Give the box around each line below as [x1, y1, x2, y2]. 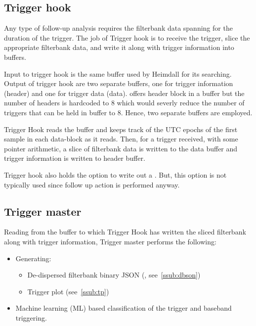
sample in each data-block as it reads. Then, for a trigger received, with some [4, 134, 238, 144]
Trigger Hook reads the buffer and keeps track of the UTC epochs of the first [4, 124, 238, 134]
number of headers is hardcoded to [4, 97, 109, 108]
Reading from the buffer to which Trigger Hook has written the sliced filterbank [4, 227, 246, 237]
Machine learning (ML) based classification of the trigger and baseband [15, 303, 232, 313]
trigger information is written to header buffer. [4, 153, 145, 163]
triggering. [15, 312, 47, 323]
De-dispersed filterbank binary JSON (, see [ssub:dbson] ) [27, 270, 201, 280]
